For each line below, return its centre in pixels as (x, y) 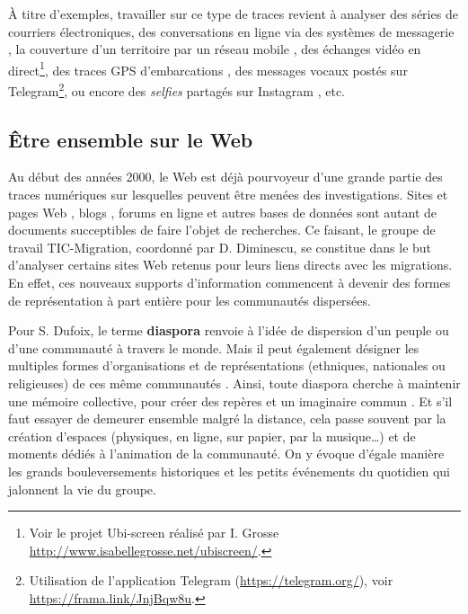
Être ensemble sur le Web (131, 139)
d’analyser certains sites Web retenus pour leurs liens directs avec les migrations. (230, 265)
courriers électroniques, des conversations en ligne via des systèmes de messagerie (231, 31)
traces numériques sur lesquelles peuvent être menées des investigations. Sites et (228, 195)
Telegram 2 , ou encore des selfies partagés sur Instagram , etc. (177, 89)
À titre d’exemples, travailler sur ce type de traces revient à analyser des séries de (233, 13)
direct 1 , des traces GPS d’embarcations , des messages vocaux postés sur (208, 68)
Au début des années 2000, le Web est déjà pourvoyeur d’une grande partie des (225, 177)
